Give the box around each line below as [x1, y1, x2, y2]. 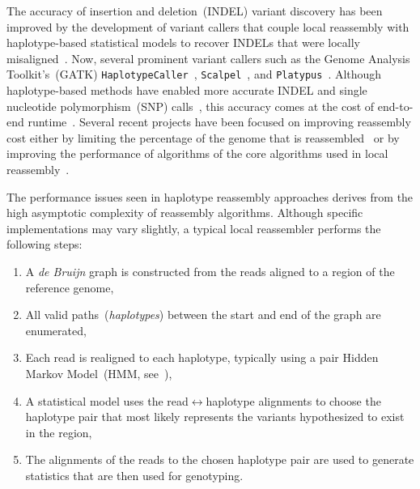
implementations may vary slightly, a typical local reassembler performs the [6, 219, 381, 236]
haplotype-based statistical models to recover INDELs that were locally [6, 34, 360, 51]
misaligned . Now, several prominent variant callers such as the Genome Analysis [6, 49, 410, 66]
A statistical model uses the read [25, 392, 189, 409]
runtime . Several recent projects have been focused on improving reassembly [28, 113, 411, 130]
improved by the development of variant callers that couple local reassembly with [6, 18, 409, 35]
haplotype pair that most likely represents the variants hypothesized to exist [25, 408, 405, 425]
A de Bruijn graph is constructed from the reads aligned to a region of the [25, 262, 395, 279]
